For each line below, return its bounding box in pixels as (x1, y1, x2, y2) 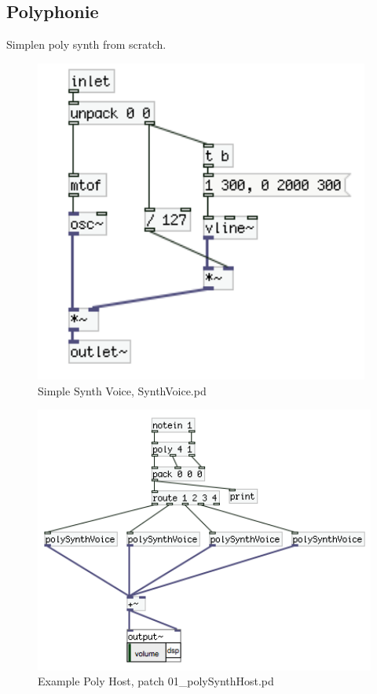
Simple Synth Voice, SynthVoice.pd (38, 382, 207, 398)
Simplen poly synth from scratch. (6, 36, 167, 53)
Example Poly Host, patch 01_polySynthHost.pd (38, 673, 274, 689)
